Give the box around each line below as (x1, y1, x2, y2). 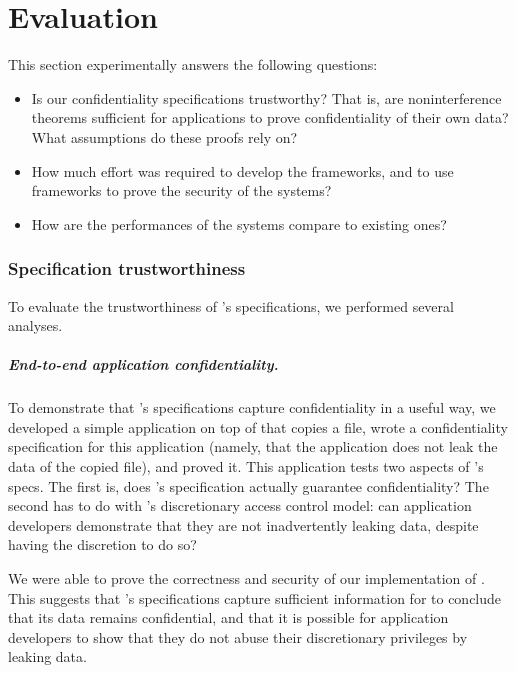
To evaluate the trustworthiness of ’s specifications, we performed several (8, 295, 454, 316)
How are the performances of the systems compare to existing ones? (31, 213, 447, 234)
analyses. (8, 315, 63, 336)
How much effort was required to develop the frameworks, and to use (31, 160, 454, 181)
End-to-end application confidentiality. (8, 354, 279, 375)
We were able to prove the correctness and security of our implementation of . (8, 568, 485, 588)
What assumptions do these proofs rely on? (31, 126, 298, 147)
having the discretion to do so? (8, 534, 197, 555)
